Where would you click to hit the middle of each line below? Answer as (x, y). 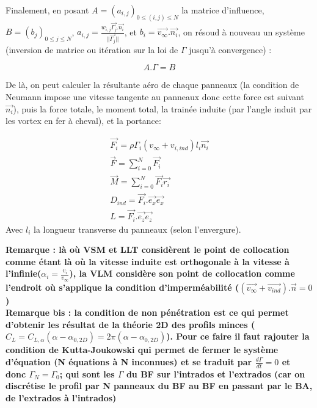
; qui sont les (87, 373)
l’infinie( (24, 273)
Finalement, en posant (47, 10)
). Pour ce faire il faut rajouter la (238, 336)
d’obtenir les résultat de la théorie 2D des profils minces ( (130, 324)
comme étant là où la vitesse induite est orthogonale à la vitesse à (148, 261)
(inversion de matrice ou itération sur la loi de (92, 49)
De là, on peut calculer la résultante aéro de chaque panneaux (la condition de (152, 85)
